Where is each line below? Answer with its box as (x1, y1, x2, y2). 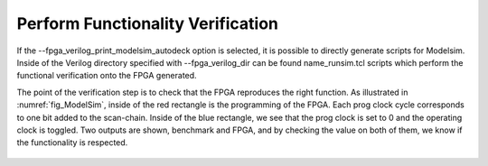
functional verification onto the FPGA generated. (16, 70, 198, 81)
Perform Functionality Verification (16, 14, 279, 33)
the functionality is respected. (16, 137, 128, 148)
